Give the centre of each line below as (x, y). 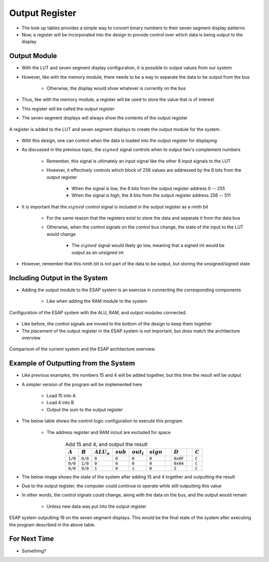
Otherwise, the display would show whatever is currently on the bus (116, 88)
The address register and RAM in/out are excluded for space (109, 432)
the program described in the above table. (52, 525)
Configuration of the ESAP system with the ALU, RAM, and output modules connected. (98, 312)
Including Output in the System (59, 278)
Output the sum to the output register (85, 409)
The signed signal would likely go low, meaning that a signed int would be (148, 245)
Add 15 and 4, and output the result (106, 445)
